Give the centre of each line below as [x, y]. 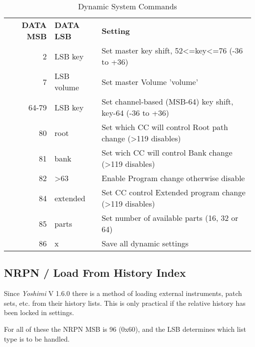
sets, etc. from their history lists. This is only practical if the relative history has [125, 303]
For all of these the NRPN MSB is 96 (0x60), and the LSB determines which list [125, 329]
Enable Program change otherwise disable [173, 178]
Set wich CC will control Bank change [167, 152]
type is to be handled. [37, 338]
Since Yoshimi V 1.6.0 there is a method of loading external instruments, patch [123, 293]
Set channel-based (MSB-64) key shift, [167, 101]
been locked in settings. [39, 312]
